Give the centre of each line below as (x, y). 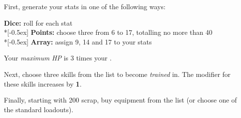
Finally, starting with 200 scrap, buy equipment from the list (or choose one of (120, 100)
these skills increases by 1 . (43, 83)
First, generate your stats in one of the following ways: (85, 6)
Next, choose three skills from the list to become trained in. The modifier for (117, 74)
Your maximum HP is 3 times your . (58, 58)
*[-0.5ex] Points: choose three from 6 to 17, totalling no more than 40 (108, 32)
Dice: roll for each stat (38, 22)
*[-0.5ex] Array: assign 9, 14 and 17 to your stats (78, 41)
